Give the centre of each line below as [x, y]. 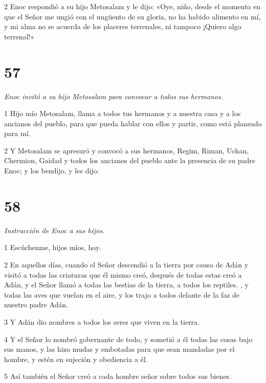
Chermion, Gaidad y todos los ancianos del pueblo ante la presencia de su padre [130, 160]
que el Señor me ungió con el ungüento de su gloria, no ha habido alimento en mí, [132, 16]
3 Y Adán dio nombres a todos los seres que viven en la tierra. [102, 321]
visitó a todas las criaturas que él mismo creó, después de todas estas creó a [123, 274]
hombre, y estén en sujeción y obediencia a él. [76, 359]
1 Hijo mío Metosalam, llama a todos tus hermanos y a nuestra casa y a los [123, 113]
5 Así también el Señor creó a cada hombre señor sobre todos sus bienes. [118, 376]
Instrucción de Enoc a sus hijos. [54, 230]
